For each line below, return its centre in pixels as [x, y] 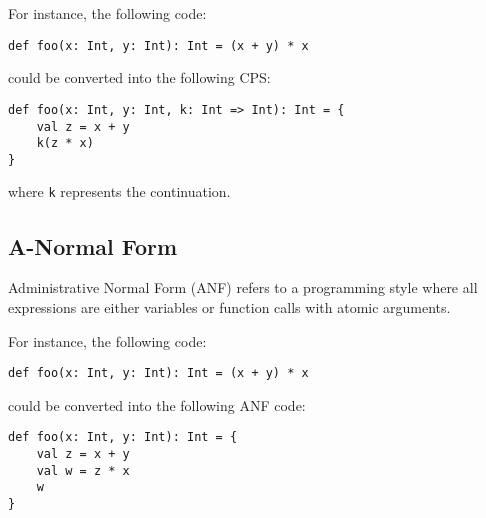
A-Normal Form [93, 245]
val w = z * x [83, 470]
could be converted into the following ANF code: [157, 404]
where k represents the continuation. [119, 191]
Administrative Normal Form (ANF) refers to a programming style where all [243, 287]
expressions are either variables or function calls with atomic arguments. [229, 306]
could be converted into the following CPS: [139, 77]
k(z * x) [65, 143]
